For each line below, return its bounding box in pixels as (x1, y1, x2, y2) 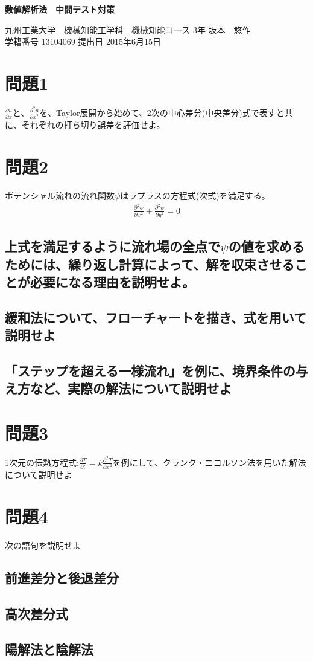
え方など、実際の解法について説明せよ (5, 379, 232, 398)
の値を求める (228, 237, 305, 256)
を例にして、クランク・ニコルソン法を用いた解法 (112, 456, 306, 468)
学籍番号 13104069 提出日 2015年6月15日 (5, 35, 161, 48)
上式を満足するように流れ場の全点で (5, 237, 220, 256)
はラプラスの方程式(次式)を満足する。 (120, 189, 270, 202)
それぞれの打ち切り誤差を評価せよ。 (21, 118, 165, 131)
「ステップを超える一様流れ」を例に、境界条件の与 (5, 361, 308, 379)
